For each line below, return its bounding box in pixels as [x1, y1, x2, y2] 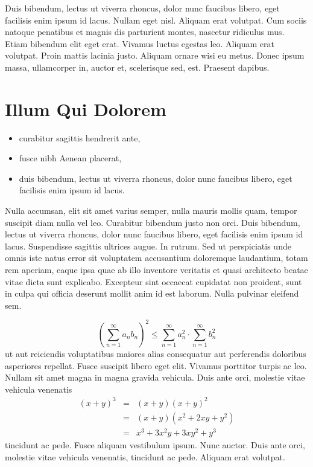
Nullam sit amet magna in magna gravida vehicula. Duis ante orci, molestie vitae [5, 371, 305, 384]
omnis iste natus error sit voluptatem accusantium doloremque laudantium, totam [5, 251, 308, 264]
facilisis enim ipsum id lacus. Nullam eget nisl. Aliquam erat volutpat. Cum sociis [5, 13, 307, 26]
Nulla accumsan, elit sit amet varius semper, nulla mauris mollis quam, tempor [5, 204, 297, 217]
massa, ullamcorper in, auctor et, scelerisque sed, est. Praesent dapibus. [5, 60, 270, 73]
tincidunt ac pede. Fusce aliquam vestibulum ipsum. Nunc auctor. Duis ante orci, [5, 438, 305, 451]
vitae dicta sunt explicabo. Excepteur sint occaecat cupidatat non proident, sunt [5, 275, 302, 288]
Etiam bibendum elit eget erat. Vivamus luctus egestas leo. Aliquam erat [5, 37, 274, 50]
